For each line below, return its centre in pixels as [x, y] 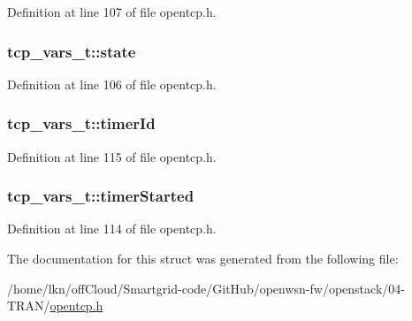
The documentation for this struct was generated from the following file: [203, 259]
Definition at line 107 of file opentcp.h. [112, 11]
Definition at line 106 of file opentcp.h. [112, 84]
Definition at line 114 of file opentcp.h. [112, 229]
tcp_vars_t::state [72, 51]
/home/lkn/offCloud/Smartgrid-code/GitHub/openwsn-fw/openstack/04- [206, 288]
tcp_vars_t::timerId [81, 123]
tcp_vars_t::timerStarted [101, 196]
